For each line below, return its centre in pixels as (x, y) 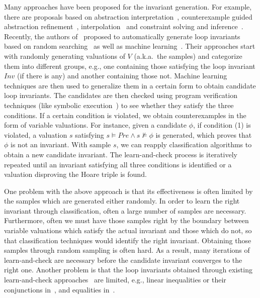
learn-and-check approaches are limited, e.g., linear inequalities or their (115, 280)
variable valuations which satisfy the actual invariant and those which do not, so (128, 230)
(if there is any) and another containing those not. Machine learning (122, 76)
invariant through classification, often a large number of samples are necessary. (125, 210)
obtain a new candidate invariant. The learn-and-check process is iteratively (121, 154)
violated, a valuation (36, 134)
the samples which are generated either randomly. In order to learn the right (122, 201)
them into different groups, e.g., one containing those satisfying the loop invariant (130, 66)
